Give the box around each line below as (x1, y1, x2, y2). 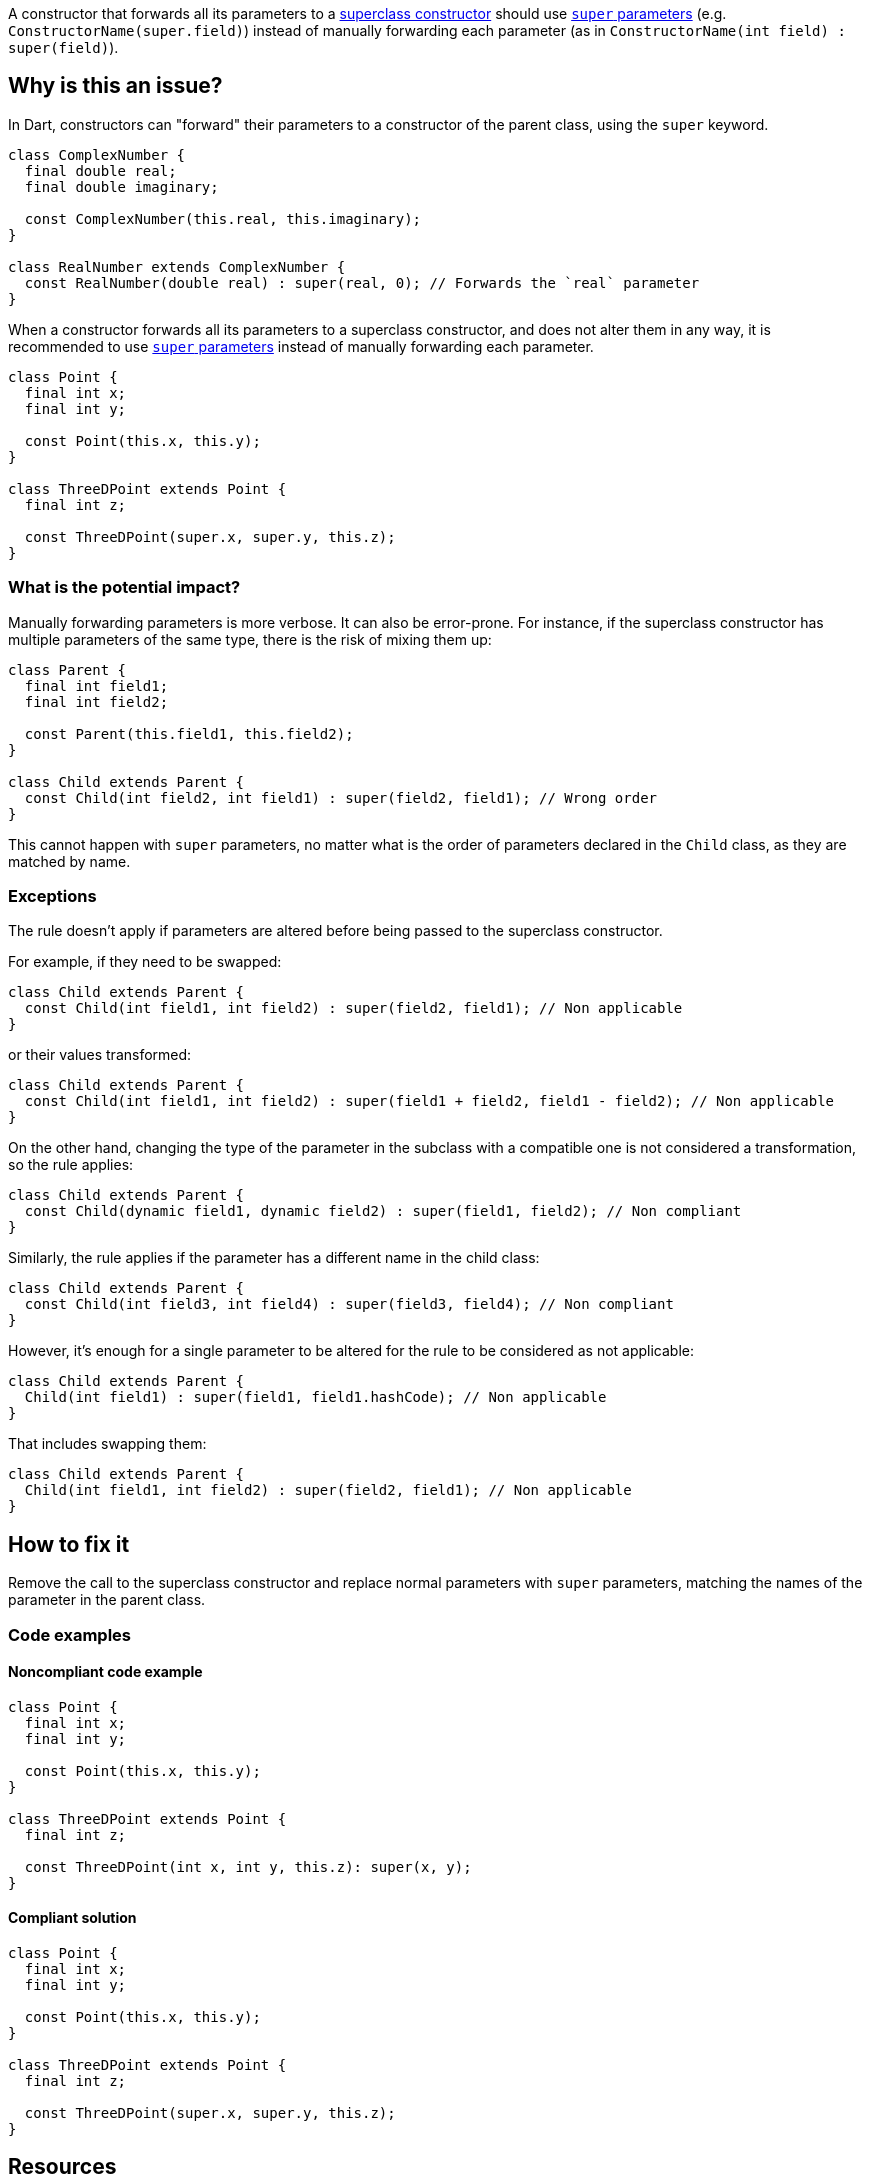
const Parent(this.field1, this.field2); (24, 725, 354, 742)
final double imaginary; (24, 178, 219, 195)
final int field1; (24, 677, 169, 694)
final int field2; (24, 693, 169, 710)
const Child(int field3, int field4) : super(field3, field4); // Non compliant (24, 1296, 674, 1313)
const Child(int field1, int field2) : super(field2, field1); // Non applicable (24, 1000, 683, 1017)
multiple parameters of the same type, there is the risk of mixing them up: (8, 630, 492, 648)
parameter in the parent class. (8, 1591, 206, 1609)
